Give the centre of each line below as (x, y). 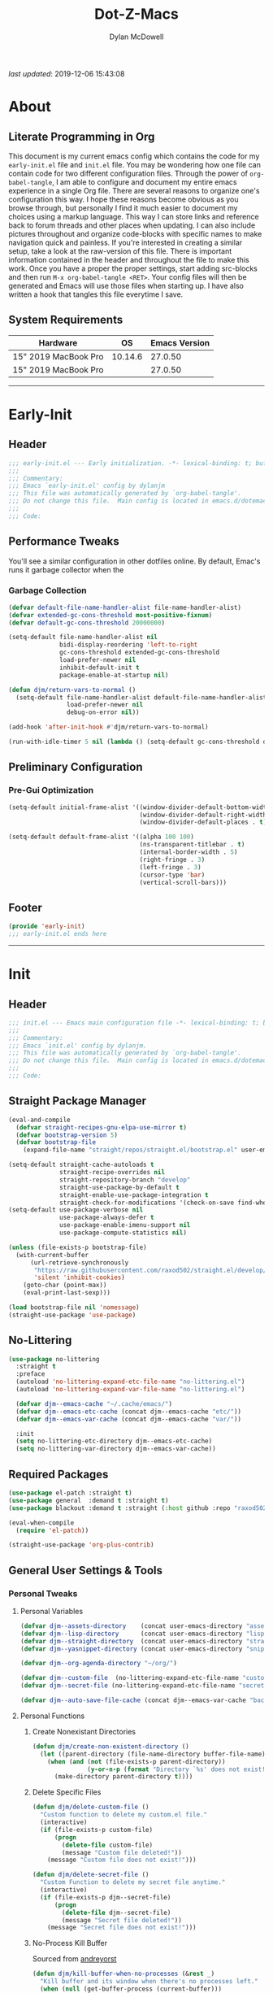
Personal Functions (52, 1716)
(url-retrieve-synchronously (79, 1262)
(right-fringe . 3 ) (172, 859)
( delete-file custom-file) (107, 1845)
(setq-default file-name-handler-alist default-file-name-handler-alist (141, 697)
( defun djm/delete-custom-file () (91, 1807)
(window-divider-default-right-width (203, 815)
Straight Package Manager (77, 1101)
